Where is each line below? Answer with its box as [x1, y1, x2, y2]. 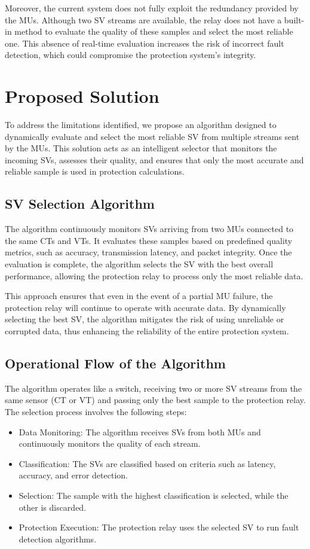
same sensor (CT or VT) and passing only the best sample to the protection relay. [5, 394, 306, 406]
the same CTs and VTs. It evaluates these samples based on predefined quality [5, 234, 293, 246]
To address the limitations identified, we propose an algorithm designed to [5, 118, 277, 131]
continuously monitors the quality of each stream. [19, 437, 201, 450]
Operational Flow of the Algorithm [5, 354, 226, 372]
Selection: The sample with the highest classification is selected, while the [19, 489, 288, 501]
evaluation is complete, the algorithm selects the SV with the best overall [5, 258, 274, 270]
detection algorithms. [19, 532, 97, 545]
